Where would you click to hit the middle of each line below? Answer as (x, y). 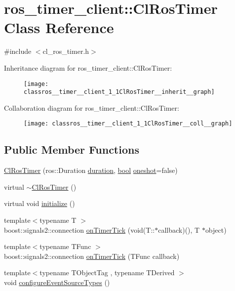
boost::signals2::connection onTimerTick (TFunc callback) (92, 256)
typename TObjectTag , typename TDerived (107, 272)
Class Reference (59, 27)
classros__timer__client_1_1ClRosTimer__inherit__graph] (119, 92)
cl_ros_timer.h (66, 51)
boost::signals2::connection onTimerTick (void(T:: (79, 229)
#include (18, 51)
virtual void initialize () (39, 203)
